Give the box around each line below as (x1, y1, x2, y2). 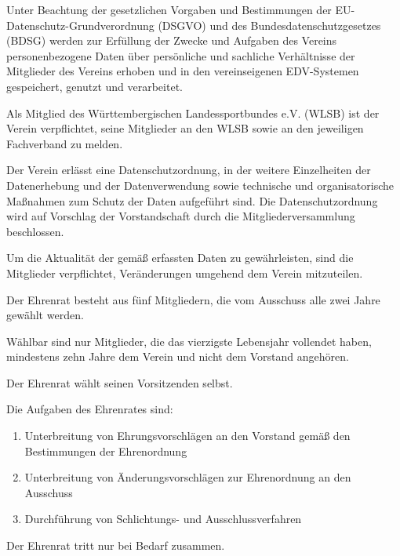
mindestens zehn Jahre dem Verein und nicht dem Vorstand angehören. (6, 348, 349, 365)
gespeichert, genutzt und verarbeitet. (6, 78, 183, 94)
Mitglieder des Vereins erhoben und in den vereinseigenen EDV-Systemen (6, 63, 359, 79)
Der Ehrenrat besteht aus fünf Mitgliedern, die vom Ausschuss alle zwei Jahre (6, 291, 380, 307)
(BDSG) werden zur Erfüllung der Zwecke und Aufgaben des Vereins (6, 32, 337, 49)
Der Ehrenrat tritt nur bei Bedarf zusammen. (6, 537, 225, 554)
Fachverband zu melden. (6, 135, 123, 151)
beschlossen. (6, 223, 64, 239)
